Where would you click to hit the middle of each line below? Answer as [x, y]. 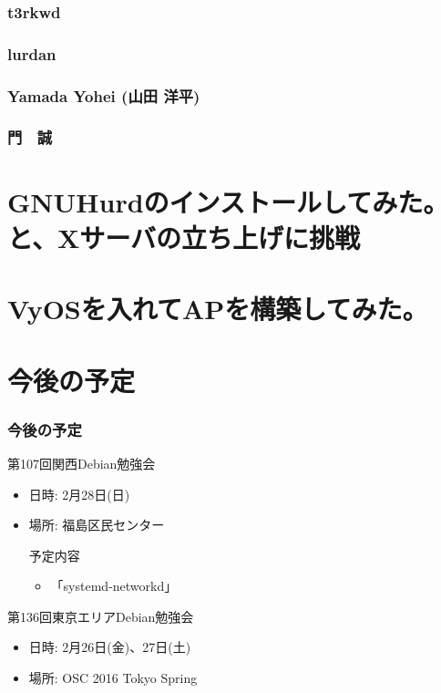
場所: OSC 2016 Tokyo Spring [113, 678]
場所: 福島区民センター [97, 525]
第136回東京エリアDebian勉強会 [101, 616]
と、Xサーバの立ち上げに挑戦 [184, 237]
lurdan [32, 53]
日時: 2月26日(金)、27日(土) [110, 647]
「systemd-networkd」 [114, 586]
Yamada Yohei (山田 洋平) [104, 95]
